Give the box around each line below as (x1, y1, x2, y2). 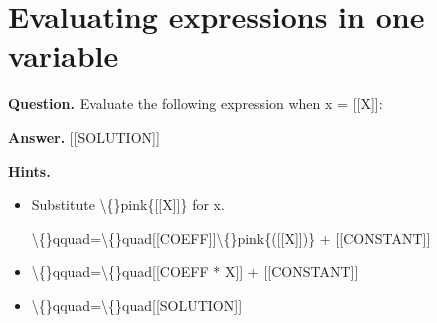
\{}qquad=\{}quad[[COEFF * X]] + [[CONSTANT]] (31, 261, 359, 282)
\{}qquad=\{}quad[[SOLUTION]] (31, 294, 243, 315)
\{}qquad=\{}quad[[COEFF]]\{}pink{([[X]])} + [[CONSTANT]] (31, 227, 431, 248)
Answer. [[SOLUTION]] (8, 126, 160, 147)
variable (8, 35, 119, 76)
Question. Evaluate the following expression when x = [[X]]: (8, 93, 383, 114)
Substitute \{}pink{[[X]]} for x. (31, 194, 225, 215)
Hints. (8, 160, 51, 181)
